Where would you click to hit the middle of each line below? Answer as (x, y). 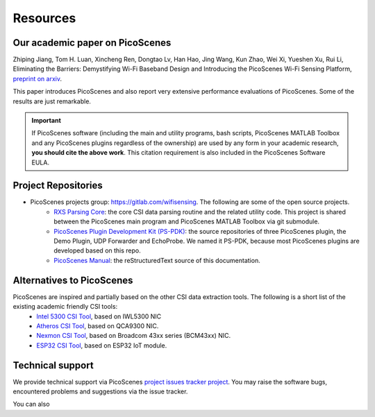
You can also (31, 404)
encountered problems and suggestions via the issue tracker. (100, 391)
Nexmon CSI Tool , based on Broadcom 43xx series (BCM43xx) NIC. (134, 336)
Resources (44, 18)
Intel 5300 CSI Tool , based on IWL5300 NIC (99, 316)
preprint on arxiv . (37, 78)
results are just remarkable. (52, 101)
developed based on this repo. (98, 250)
